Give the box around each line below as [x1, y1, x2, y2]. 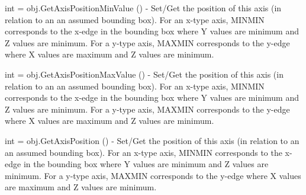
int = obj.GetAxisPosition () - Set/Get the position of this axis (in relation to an [5, 134, 299, 146]
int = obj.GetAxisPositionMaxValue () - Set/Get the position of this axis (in [5, 68, 284, 80]
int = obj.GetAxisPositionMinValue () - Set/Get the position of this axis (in [5, 2, 282, 14]
